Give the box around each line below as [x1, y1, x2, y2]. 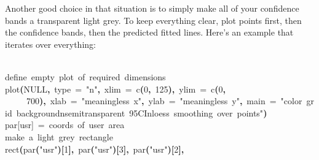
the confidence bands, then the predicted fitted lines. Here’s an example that [5, 26, 294, 39]
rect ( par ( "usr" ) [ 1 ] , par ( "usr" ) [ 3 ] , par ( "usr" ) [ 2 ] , [5, 142, 184, 155]
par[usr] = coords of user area [5, 118, 125, 131]
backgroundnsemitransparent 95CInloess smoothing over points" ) [16, 106, 267, 119]
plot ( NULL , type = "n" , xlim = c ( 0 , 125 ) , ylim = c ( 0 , [5, 82, 226, 95]
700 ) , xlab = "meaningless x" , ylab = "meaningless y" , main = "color [26, 94, 302, 107]
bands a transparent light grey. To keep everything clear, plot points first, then [5, 13, 302, 26]
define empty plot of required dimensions [5, 70, 166, 83]
